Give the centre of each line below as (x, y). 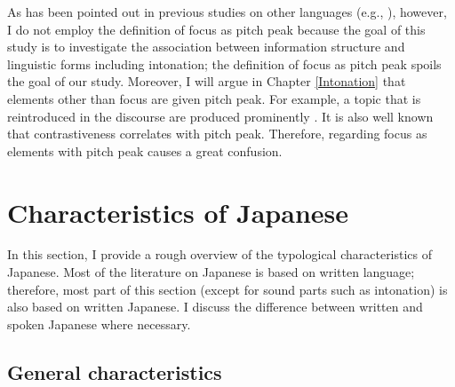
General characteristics (115, 371)
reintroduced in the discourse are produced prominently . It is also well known (220, 116)
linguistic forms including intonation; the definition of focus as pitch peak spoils (224, 63)
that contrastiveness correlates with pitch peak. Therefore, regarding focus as (217, 134)
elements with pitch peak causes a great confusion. (145, 150)
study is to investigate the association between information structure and (206, 47)
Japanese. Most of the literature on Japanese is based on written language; (211, 272)
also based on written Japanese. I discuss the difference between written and (215, 307)
